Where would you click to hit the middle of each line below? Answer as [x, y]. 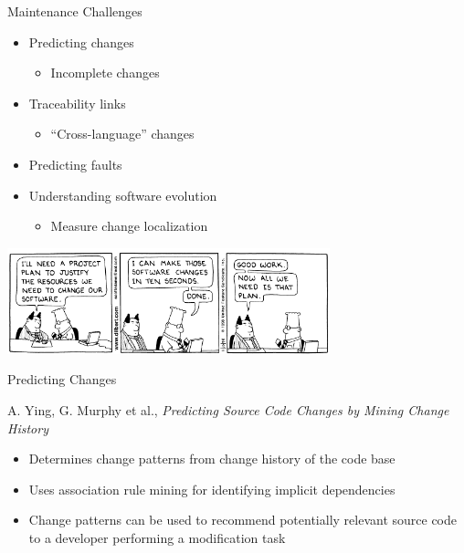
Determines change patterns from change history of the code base [212, 459]
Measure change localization [129, 226]
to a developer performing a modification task [157, 537]
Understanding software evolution [123, 195]
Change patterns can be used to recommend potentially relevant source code [243, 520]
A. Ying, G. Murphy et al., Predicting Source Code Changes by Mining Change [228, 409]
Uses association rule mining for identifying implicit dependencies [212, 489]
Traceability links [77, 103]
